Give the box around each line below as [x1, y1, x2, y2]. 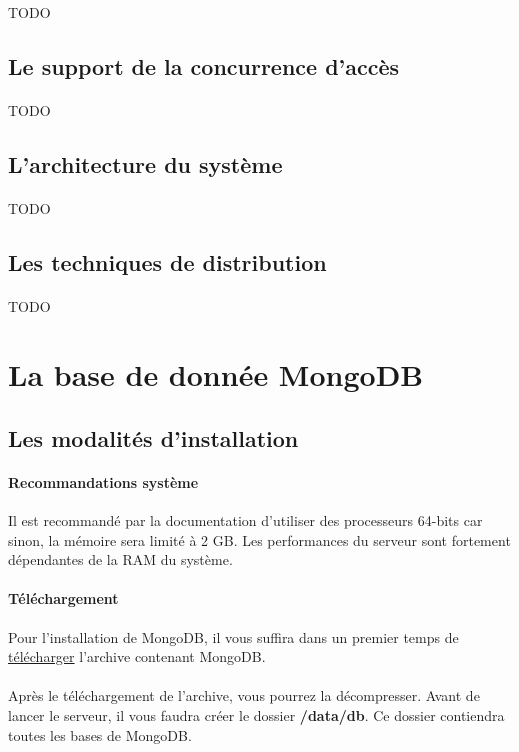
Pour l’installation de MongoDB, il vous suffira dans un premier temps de [8, 626, 459, 647]
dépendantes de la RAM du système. [8, 549, 233, 570]
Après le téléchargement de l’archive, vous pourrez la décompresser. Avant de [8, 685, 480, 706]
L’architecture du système [8, 148, 283, 179]
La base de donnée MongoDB [8, 354, 424, 395]
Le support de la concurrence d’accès [8, 50, 400, 81]
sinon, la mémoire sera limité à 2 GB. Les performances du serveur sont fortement [8, 529, 511, 550]
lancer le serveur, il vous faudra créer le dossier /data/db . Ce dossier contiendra [8, 705, 505, 725]
